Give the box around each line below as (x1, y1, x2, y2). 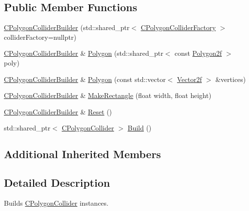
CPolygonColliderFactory (141, 22, 216, 32)
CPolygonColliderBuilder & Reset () (4, 106, 112, 116)
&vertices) (215, 74, 246, 84)
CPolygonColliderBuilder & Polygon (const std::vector (4, 74, 166, 84)
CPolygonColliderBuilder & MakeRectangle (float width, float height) (4, 90, 212, 100)
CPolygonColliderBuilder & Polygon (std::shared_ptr (4, 48, 163, 58)
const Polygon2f (174, 48, 222, 58)
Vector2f (177, 74, 202, 84)
